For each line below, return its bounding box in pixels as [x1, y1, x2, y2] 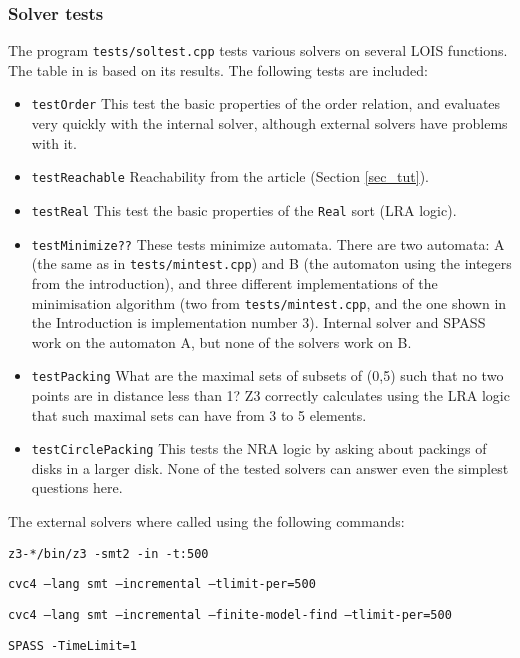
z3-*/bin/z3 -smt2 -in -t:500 [8, 546, 209, 561]
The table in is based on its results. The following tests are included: [8, 59, 428, 80]
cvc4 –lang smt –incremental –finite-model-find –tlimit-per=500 [8, 607, 452, 622]
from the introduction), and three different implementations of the [31, 272, 438, 293]
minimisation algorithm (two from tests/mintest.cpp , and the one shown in [31, 292, 507, 313]
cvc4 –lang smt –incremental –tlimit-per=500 [8, 577, 316, 592]
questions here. [31, 477, 123, 498]
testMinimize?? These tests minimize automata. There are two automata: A [31, 233, 505, 254]
